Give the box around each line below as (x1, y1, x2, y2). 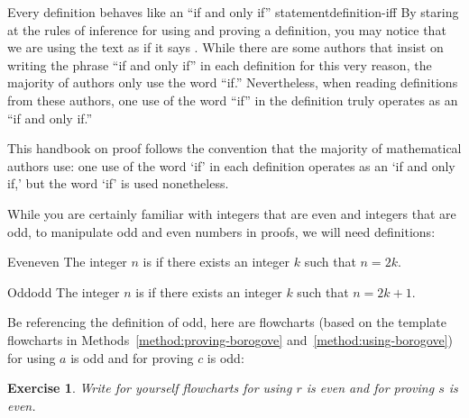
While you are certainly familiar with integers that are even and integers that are (7, 204, 456, 223)
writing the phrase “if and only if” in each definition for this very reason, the (7, 55, 432, 74)
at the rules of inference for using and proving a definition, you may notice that (7, 20, 446, 39)
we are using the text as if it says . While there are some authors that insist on (7, 38, 444, 57)
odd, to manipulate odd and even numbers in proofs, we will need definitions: (7, 222, 436, 241)
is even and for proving (306, 378, 435, 397)
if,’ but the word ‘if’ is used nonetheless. (7, 174, 229, 193)
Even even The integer (7, 252, 127, 271)
